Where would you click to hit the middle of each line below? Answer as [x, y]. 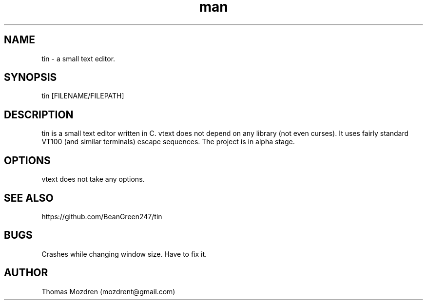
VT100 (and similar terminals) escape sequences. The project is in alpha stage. [168, 142]
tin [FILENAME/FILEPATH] [83, 96]
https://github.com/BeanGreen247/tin [102, 216]
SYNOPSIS [30, 77]
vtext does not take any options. [93, 179]
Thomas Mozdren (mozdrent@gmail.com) [108, 291]
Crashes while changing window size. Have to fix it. [124, 254]
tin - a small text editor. [78, 58]
